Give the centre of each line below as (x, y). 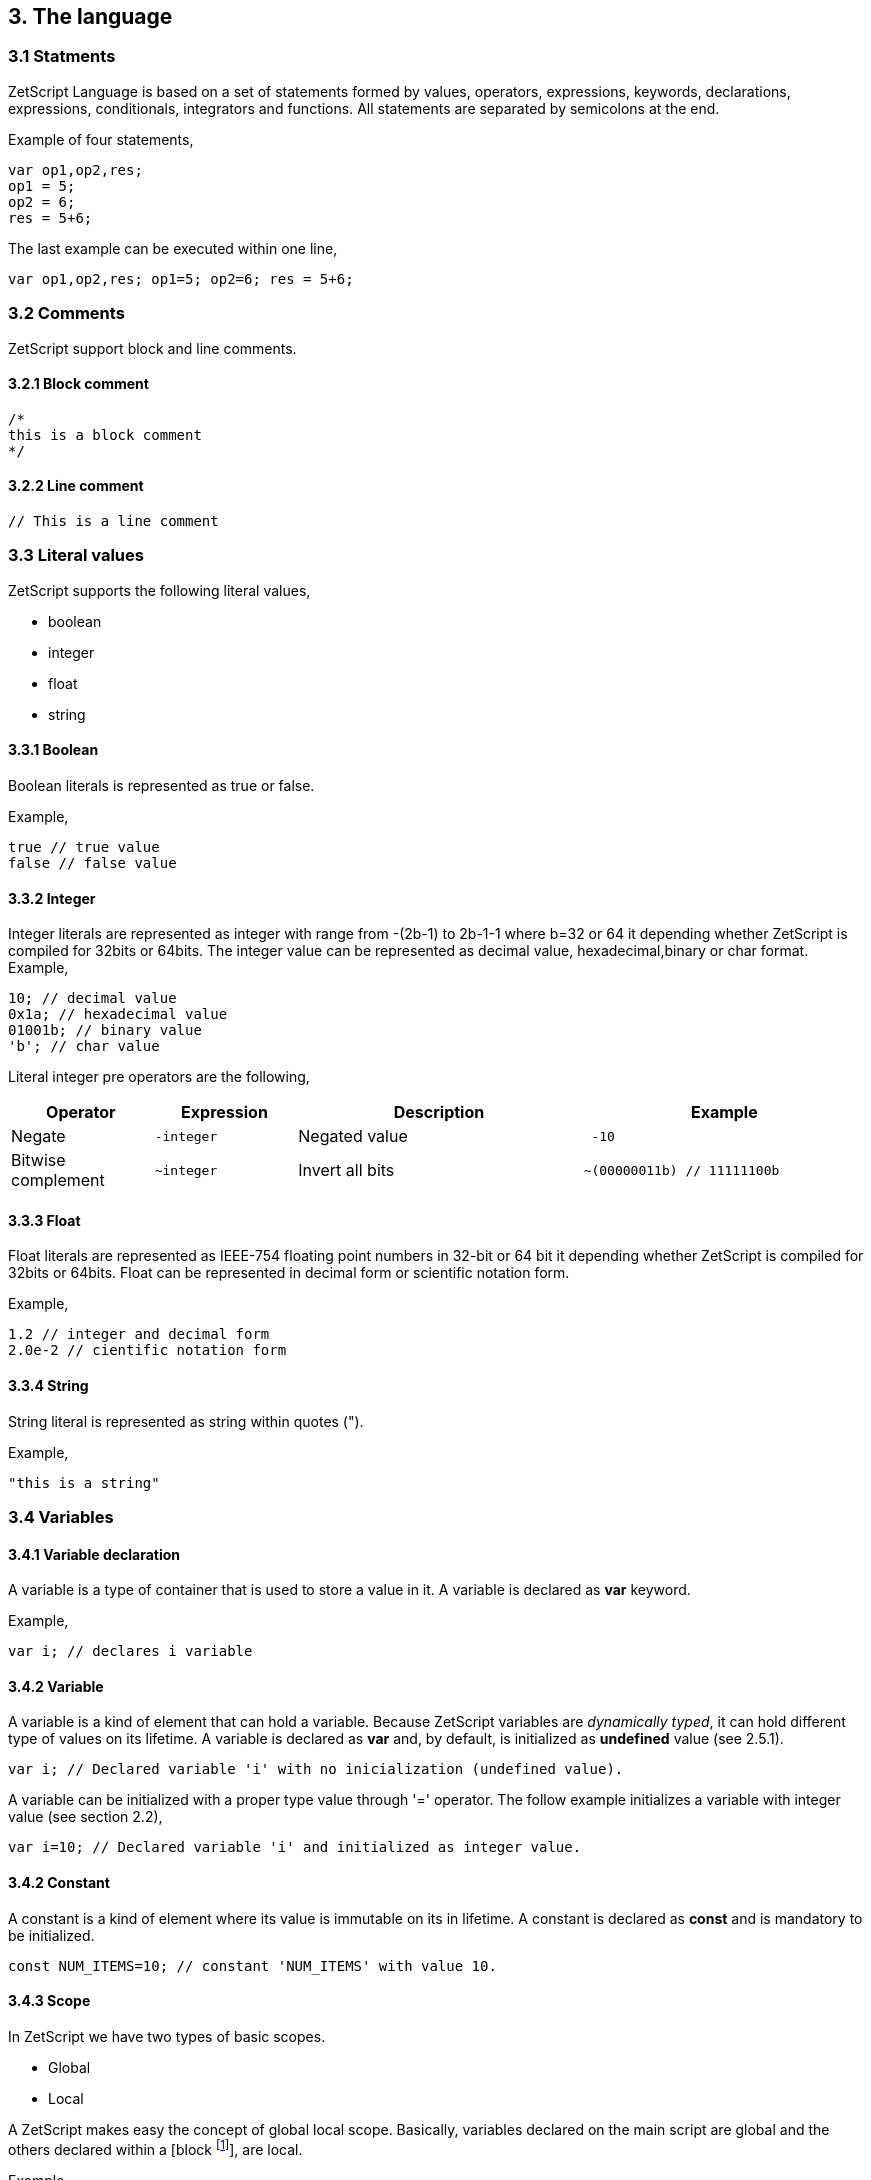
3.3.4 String (48, 1385)
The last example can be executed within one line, (173, 248)
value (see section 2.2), (85, 1817)
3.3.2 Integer (52, 898)
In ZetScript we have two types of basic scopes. (167, 2036)
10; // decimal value (92, 998)
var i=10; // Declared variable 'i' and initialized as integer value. (295, 1847)
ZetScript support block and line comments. (152, 348)
